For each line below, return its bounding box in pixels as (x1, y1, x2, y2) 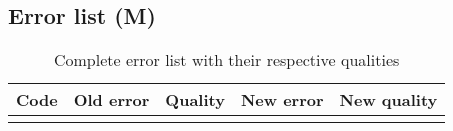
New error (240, 88, 324, 112)
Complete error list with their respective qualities (53, 48, 400, 72)
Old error (73, 88, 150, 112)
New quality (339, 88, 438, 112)
